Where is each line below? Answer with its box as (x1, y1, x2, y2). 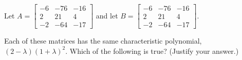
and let (96, 10, 118, 21)
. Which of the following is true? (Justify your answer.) (65, 45, 239, 56)
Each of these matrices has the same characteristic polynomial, (4, 35, 202, 46)
